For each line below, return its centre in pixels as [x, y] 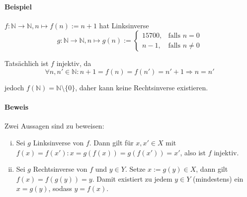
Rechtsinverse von [60, 169]
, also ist [193, 152]
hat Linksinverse [124, 25]
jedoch [14, 87]
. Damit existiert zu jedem [132, 178]
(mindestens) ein [218, 178]
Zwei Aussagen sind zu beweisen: [54, 126]
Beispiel [18, 6]
